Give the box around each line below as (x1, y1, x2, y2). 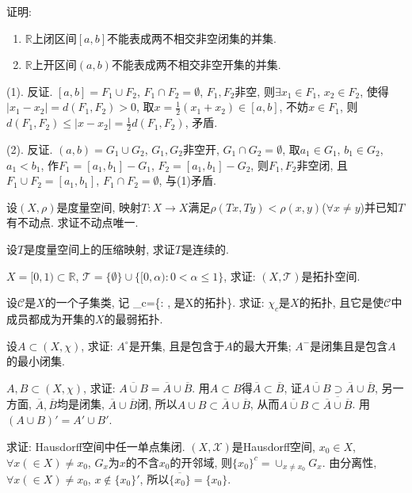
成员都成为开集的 (6, 310, 95, 327)
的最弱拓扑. (104, 310, 163, 327)
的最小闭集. (6, 353, 65, 369)
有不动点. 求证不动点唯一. (6, 214, 139, 231)
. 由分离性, (322, 453, 377, 470)
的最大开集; (232, 337, 292, 354)
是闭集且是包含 (310, 337, 388, 354)
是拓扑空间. (301, 267, 360, 284)
